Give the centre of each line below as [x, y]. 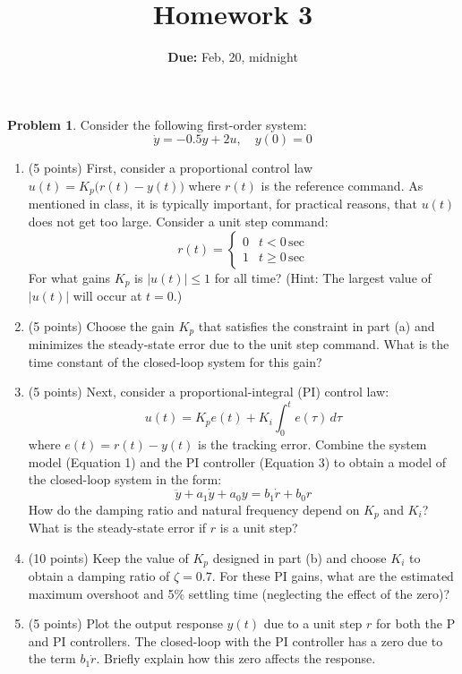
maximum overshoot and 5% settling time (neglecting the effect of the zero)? [239, 593]
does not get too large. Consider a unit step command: [178, 221]
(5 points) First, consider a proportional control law [171, 168]
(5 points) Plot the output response [125, 623]
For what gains [69, 277]
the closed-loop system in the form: [125, 479]
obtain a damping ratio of [99, 576]
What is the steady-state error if [117, 528]
